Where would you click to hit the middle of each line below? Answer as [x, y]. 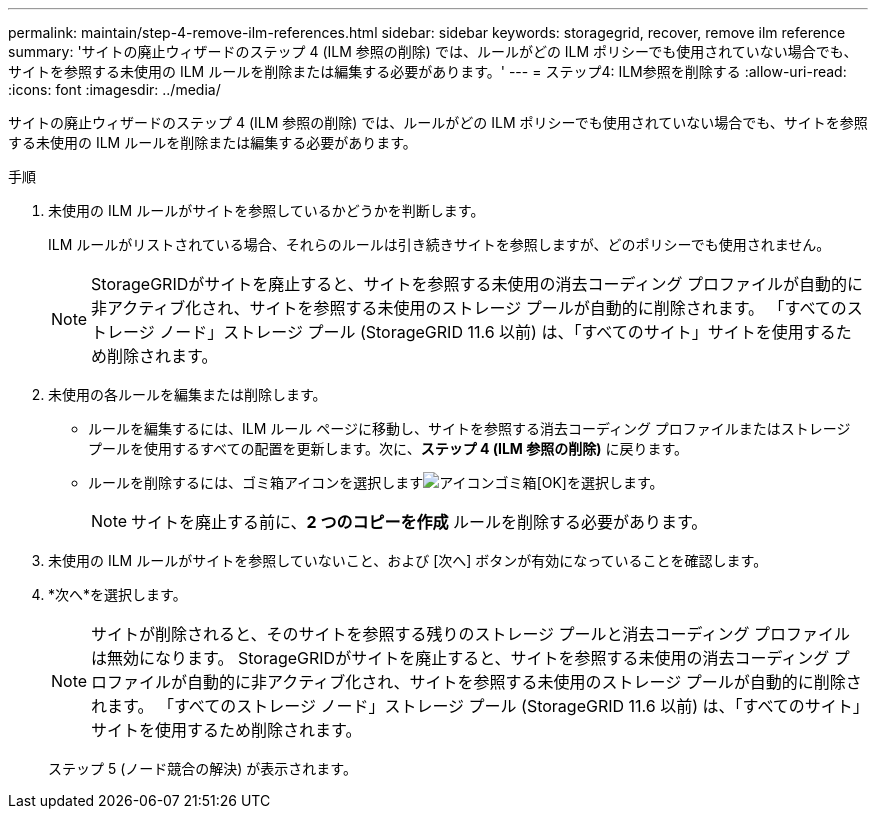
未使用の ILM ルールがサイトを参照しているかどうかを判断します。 [266, 210]
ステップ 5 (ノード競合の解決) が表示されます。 [202, 768]
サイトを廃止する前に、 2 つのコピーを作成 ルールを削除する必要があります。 [419, 522]
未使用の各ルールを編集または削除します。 [187, 394]
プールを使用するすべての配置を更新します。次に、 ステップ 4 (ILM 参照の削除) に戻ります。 [388, 448]
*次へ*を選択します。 [117, 594]
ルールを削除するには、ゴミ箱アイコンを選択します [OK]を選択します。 [376, 482]
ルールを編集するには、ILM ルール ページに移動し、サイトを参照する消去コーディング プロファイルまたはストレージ [469, 428]
